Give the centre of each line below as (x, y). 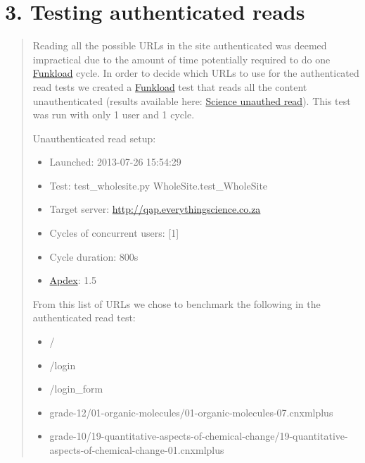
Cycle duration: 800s (94, 256)
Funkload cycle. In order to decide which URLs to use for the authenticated (196, 73)
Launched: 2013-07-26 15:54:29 (115, 162)
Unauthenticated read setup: (94, 138)
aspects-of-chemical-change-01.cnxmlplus (137, 450)
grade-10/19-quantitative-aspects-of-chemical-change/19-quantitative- (199, 436)
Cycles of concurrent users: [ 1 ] (114, 233)
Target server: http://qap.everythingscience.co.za (155, 209)
